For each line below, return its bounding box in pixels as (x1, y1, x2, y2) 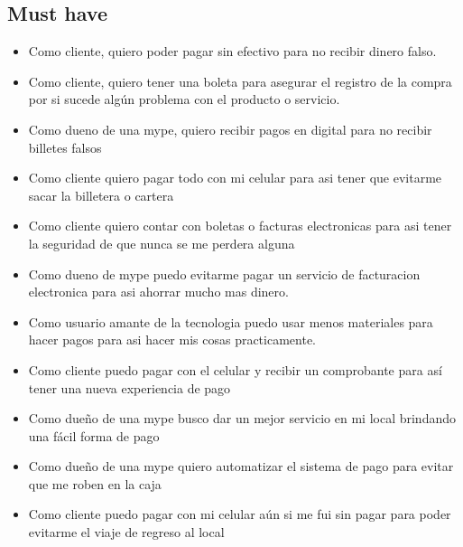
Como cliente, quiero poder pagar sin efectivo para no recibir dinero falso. (28, 42, 437, 61)
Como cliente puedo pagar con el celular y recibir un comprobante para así (28, 360, 442, 379)
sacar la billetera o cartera (28, 185, 174, 204)
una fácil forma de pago (28, 426, 160, 445)
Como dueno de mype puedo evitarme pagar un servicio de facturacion (28, 264, 421, 283)
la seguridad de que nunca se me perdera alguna (28, 233, 295, 252)
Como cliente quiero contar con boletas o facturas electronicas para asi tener (28, 216, 452, 235)
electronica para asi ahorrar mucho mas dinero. (28, 282, 289, 301)
